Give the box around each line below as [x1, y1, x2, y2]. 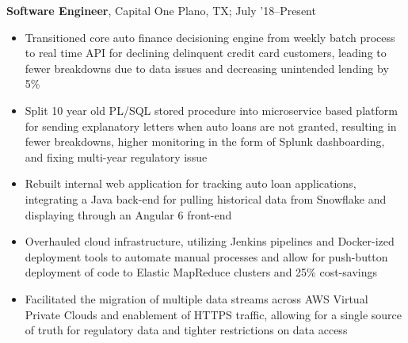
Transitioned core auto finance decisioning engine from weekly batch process [25, 29, 395, 45]
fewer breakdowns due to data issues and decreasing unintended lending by [25, 59, 389, 76]
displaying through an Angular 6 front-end [25, 206, 232, 223]
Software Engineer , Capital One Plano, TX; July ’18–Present [6, 2, 316, 18]
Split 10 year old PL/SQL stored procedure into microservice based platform [25, 101, 398, 118]
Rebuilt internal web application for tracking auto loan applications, [25, 175, 357, 192]
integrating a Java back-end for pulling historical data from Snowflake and [25, 190, 387, 207]
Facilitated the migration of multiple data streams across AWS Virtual [25, 290, 368, 307]
